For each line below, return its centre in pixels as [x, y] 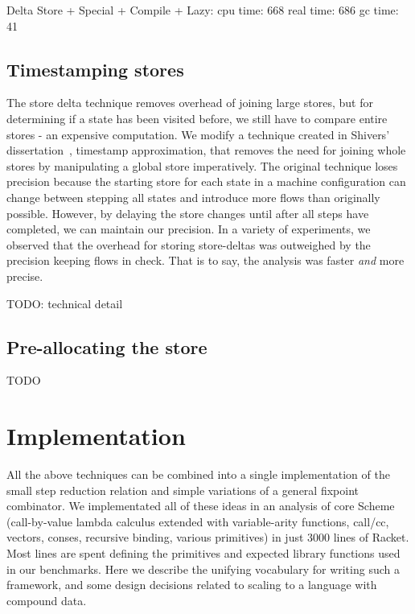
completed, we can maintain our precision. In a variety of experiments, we [189, 229]
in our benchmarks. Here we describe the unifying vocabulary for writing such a [203, 569]
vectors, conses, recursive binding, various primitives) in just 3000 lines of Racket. [208, 537]
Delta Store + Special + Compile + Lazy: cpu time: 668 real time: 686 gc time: [203, 10]
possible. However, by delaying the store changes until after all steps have [188, 213]
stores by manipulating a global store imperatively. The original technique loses [202, 165]
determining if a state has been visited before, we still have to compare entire [197, 118]
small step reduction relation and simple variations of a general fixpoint [183, 490]
